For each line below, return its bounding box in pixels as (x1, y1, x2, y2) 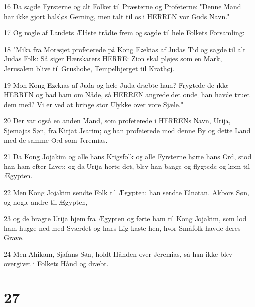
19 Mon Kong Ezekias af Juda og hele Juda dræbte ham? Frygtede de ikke (4, 80, 229, 90)
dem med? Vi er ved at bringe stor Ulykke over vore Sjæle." (4, 99, 184, 109)
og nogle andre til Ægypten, (4, 196, 88, 207)
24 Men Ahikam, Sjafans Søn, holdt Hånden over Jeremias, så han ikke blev (4, 249, 233, 259)
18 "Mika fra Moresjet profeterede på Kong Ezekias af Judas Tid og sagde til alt (4, 44, 246, 54)
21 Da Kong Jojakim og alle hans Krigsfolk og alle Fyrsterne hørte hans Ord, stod (4, 151, 252, 162)
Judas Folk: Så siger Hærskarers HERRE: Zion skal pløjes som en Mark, (4, 54, 222, 64)
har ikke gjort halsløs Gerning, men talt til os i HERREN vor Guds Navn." (4, 11, 230, 21)
